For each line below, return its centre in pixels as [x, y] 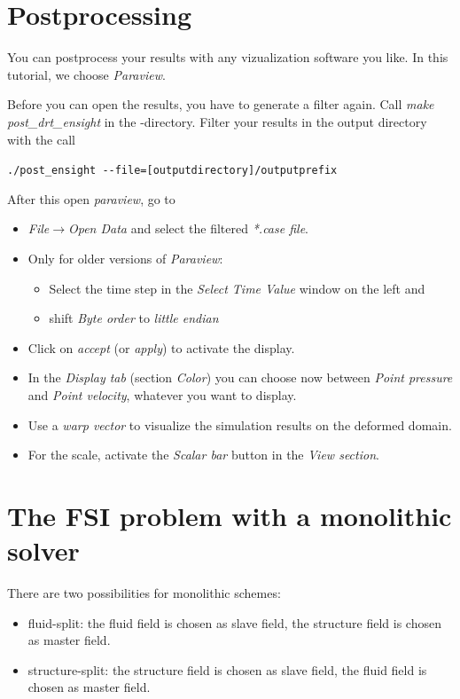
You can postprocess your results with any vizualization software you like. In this [228, 57]
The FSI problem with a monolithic [230, 515]
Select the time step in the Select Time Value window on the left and [237, 288]
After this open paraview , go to [91, 198]
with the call [41, 139]
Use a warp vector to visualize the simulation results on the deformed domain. [240, 424]
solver [43, 550]
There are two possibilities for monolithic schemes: [144, 593]
